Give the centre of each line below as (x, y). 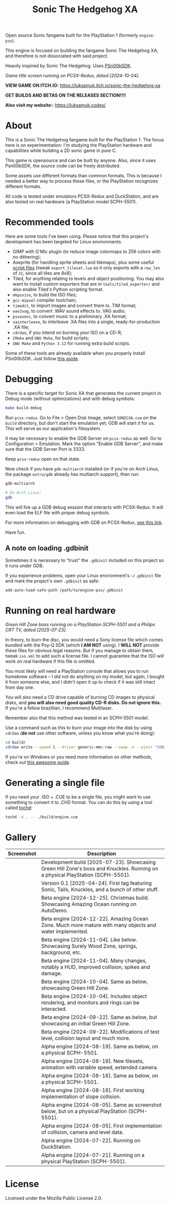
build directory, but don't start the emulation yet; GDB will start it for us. (80, 423)
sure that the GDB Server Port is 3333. (45, 449)
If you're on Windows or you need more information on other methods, (79, 757)
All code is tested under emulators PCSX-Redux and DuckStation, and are (82, 196)
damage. (52, 973)
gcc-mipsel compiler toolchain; (45, 300)
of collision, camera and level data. (82, 1132)
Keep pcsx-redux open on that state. (43, 459)
